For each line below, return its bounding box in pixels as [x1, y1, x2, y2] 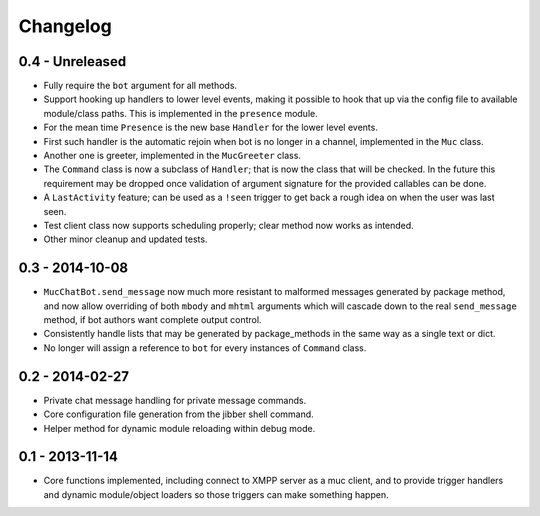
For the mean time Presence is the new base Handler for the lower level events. [43, 121, 379, 134]
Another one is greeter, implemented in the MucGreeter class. [43, 150, 302, 162]
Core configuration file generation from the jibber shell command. [43, 408, 314, 420]
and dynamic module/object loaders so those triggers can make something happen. [43, 488, 389, 500]
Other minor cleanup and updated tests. [43, 233, 208, 245]
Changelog [18, 15, 112, 37]
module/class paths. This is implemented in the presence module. [43, 107, 319, 119]
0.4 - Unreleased [18, 53, 127, 70]
